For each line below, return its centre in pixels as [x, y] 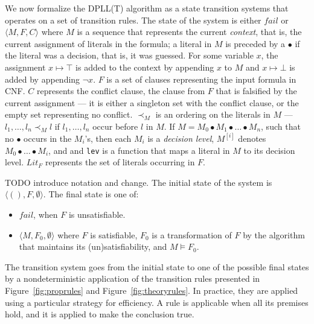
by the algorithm [274, 234]
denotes [252, 138]
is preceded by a [255, 43]
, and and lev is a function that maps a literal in [139, 150]
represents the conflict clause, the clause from [121, 91]
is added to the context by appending [145, 67]
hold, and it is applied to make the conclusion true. [100, 314]
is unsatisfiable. [97, 214]
